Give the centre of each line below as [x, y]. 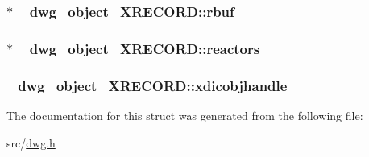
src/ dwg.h [31, 142]
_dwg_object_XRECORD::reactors [139, 48]
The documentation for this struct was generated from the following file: [185, 115]
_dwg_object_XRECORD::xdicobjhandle [147, 85]
